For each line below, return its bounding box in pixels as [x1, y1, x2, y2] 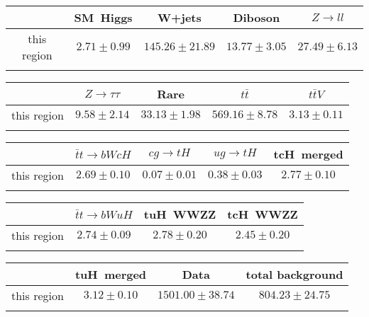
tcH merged [273, 146, 343, 162]
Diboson [233, 9, 280, 25]
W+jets [157, 9, 202, 25]
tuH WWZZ [143, 206, 216, 222]
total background [246, 266, 343, 282]
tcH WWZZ [227, 206, 298, 222]
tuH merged [75, 266, 147, 282]
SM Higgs [74, 9, 133, 25]
